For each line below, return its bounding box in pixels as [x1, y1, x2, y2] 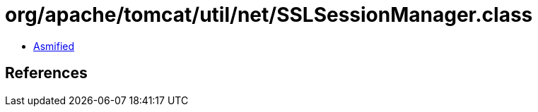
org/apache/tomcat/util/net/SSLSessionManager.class [5, 3, 533, 27]
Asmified [33, 39, 75, 52]
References [5, 64, 88, 82]
